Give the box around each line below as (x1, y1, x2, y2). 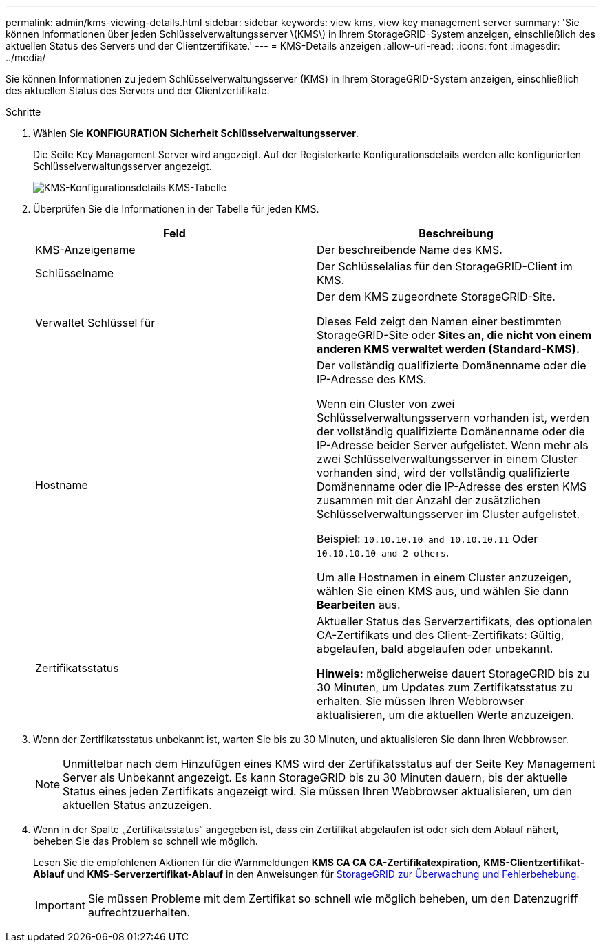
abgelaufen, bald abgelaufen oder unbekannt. (317, 642, 553, 656)
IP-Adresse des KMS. (317, 372, 427, 386)
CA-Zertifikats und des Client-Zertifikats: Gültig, (317, 628, 564, 642)
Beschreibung (419, 226, 494, 240)
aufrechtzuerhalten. (87, 905, 191, 919)
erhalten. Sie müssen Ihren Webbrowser (317, 694, 525, 708)
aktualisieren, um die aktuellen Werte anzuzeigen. (317, 708, 574, 722)
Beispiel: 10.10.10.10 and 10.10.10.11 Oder (317, 532, 538, 546)
